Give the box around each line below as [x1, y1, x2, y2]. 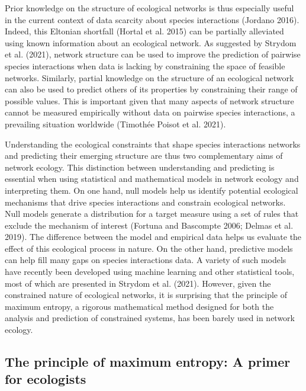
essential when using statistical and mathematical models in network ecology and [5, 172, 299, 185]
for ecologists [5, 370, 86, 388]
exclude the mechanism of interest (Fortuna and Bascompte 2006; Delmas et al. [5, 219, 294, 231]
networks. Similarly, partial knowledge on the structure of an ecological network [5, 71, 294, 84]
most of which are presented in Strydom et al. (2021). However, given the [5, 277, 271, 289]
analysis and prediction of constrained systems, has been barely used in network [5, 312, 295, 324]
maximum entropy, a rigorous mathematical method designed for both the [5, 300, 274, 312]
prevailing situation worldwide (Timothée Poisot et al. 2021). [5, 117, 226, 130]
